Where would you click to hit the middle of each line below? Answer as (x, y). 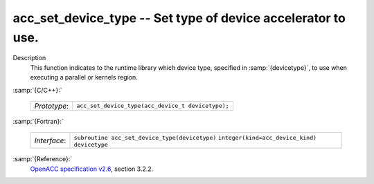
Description (29, 58)
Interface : (50, 140)
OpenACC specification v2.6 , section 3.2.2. (92, 169)
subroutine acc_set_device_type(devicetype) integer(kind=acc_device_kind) (195, 138)
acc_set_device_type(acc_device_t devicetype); (153, 106)
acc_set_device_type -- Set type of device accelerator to (179, 18)
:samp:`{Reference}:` (43, 159)
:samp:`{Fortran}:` (38, 121)
